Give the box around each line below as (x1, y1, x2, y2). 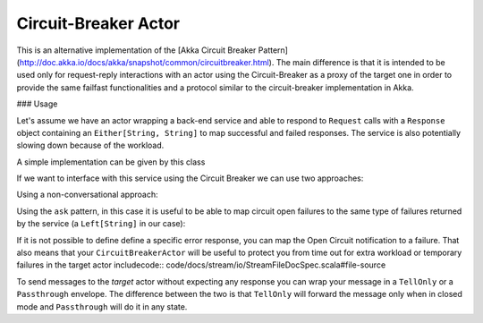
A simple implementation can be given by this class (16, 157, 206, 167)
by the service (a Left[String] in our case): (16, 218, 186, 229)
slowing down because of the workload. (16, 140, 165, 151)
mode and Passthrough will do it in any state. (16, 301, 188, 312)
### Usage (16, 98, 58, 109)
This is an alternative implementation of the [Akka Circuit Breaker (16, 45, 257, 55)
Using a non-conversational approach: (16, 189, 158, 200)
